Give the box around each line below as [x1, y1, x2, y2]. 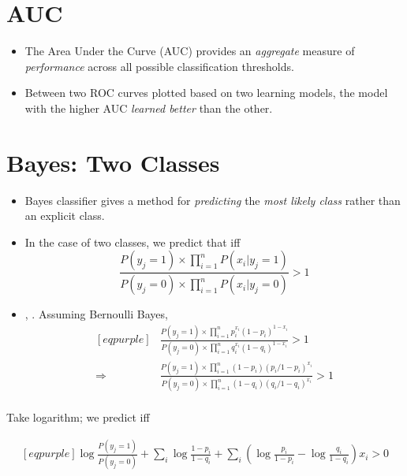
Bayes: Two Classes [6, 146, 220, 178]
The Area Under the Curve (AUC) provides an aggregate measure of [24, 43, 355, 59]
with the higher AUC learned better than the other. [24, 99, 273, 116]
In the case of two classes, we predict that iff [24, 233, 241, 250]
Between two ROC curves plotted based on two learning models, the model [24, 84, 388, 101]
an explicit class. [24, 207, 105, 224]
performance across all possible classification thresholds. [24, 58, 294, 74]
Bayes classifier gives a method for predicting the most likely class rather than [24, 192, 401, 208]
